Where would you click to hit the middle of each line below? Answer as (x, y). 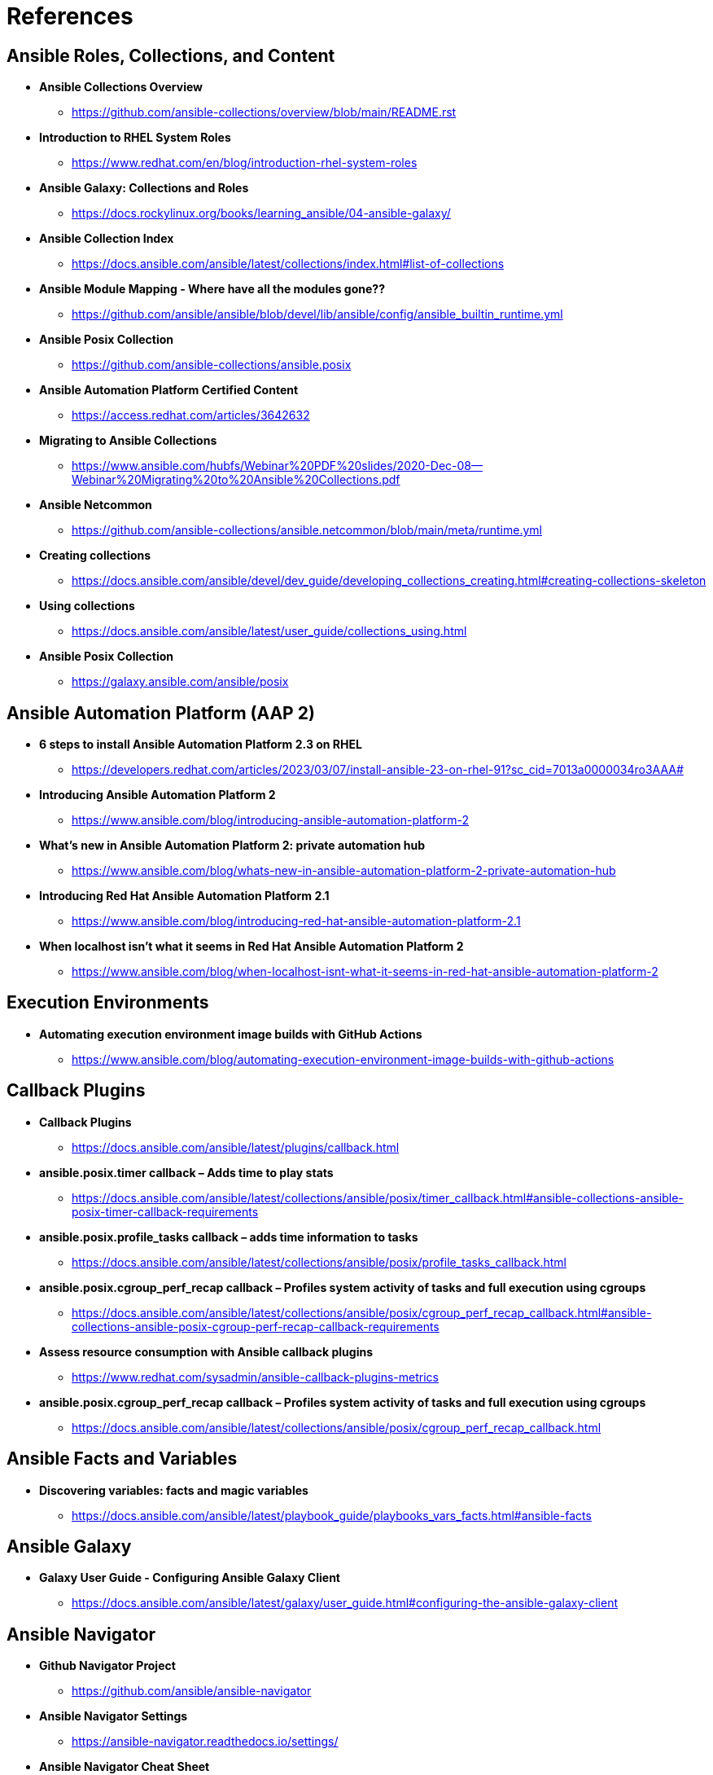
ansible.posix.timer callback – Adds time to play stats (186, 1172)
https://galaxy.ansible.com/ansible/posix (180, 682)
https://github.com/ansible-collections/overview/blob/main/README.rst (264, 112)
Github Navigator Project (107, 1666)
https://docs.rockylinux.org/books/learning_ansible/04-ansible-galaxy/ (261, 213)
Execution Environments (108, 1003)
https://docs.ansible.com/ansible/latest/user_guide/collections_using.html (269, 631)
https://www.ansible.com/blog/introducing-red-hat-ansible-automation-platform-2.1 (296, 921)
